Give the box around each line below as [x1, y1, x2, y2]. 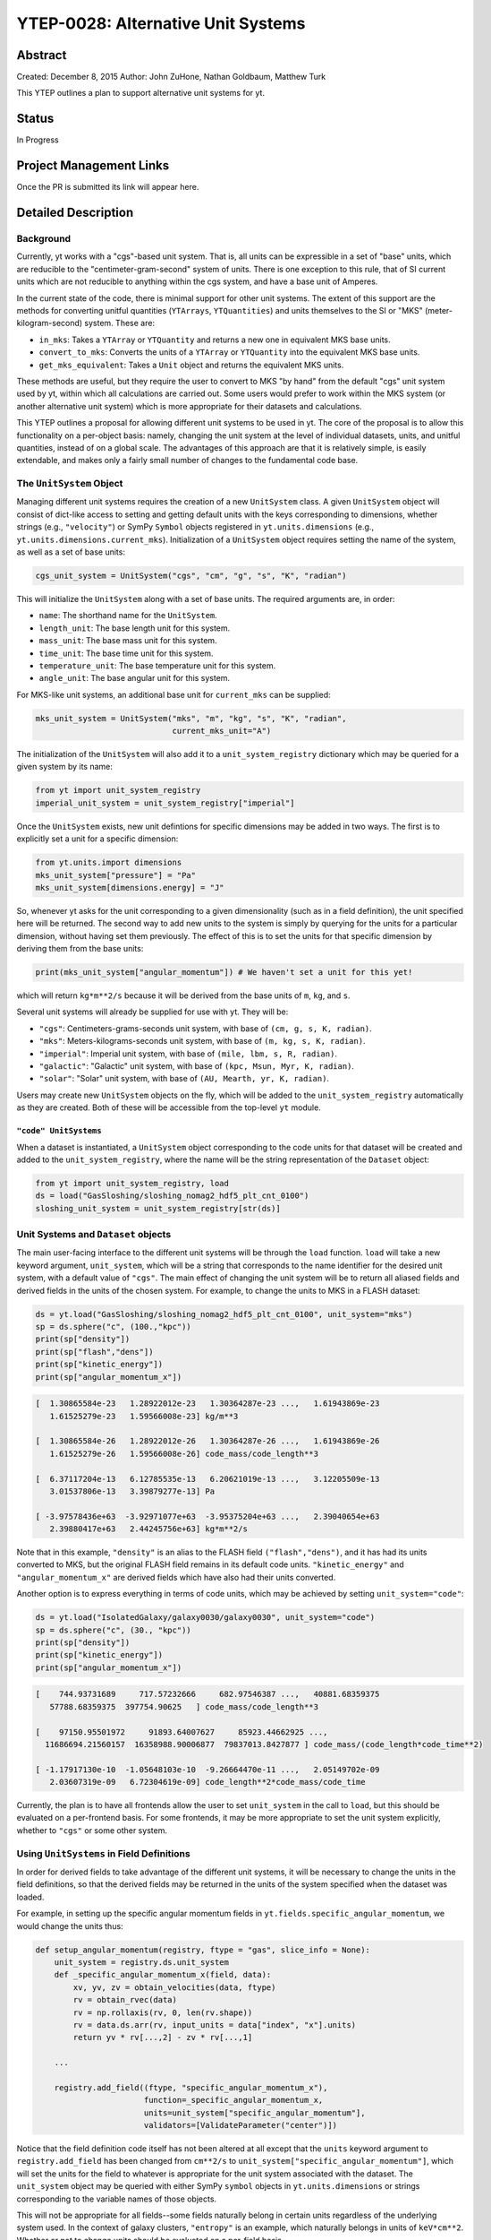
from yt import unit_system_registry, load [35, 1178, 230, 1188]
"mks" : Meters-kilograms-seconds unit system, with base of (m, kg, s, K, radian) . [38, 1036, 366, 1047]
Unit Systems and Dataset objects [16, 1228, 172, 1241]
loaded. [16, 1891, 45, 1902]
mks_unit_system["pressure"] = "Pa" [35, 870, 197, 880]
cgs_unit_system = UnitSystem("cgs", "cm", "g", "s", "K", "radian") [35, 570, 347, 581]
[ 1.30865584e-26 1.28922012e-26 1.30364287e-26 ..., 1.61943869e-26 [35, 1436, 380, 1446]
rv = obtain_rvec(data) [72, 1994, 178, 2005]
